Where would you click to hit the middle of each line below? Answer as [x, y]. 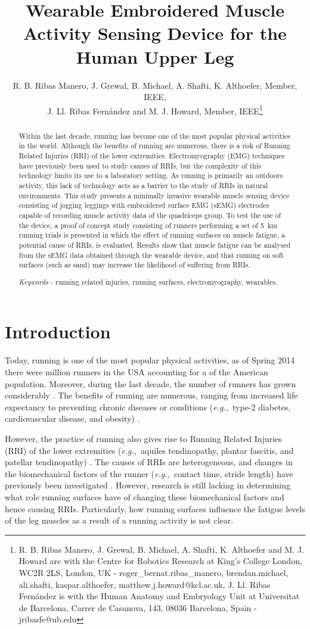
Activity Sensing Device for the [155, 33]
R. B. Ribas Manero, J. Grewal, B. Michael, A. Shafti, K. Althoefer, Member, [155, 85]
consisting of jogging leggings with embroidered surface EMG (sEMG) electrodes [144, 205]
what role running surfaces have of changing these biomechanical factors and [145, 496]
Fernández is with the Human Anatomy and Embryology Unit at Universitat [159, 596]
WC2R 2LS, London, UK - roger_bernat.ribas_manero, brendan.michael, [154, 572]
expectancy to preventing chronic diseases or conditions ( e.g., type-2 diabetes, [148, 407]
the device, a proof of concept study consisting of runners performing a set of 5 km [148, 225]
